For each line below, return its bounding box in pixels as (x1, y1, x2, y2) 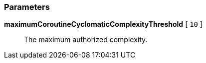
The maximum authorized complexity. (24, 35, 148, 44)
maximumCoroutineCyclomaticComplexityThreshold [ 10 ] (4, 20, 203, 29)
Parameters (4, 2, 50, 12)
